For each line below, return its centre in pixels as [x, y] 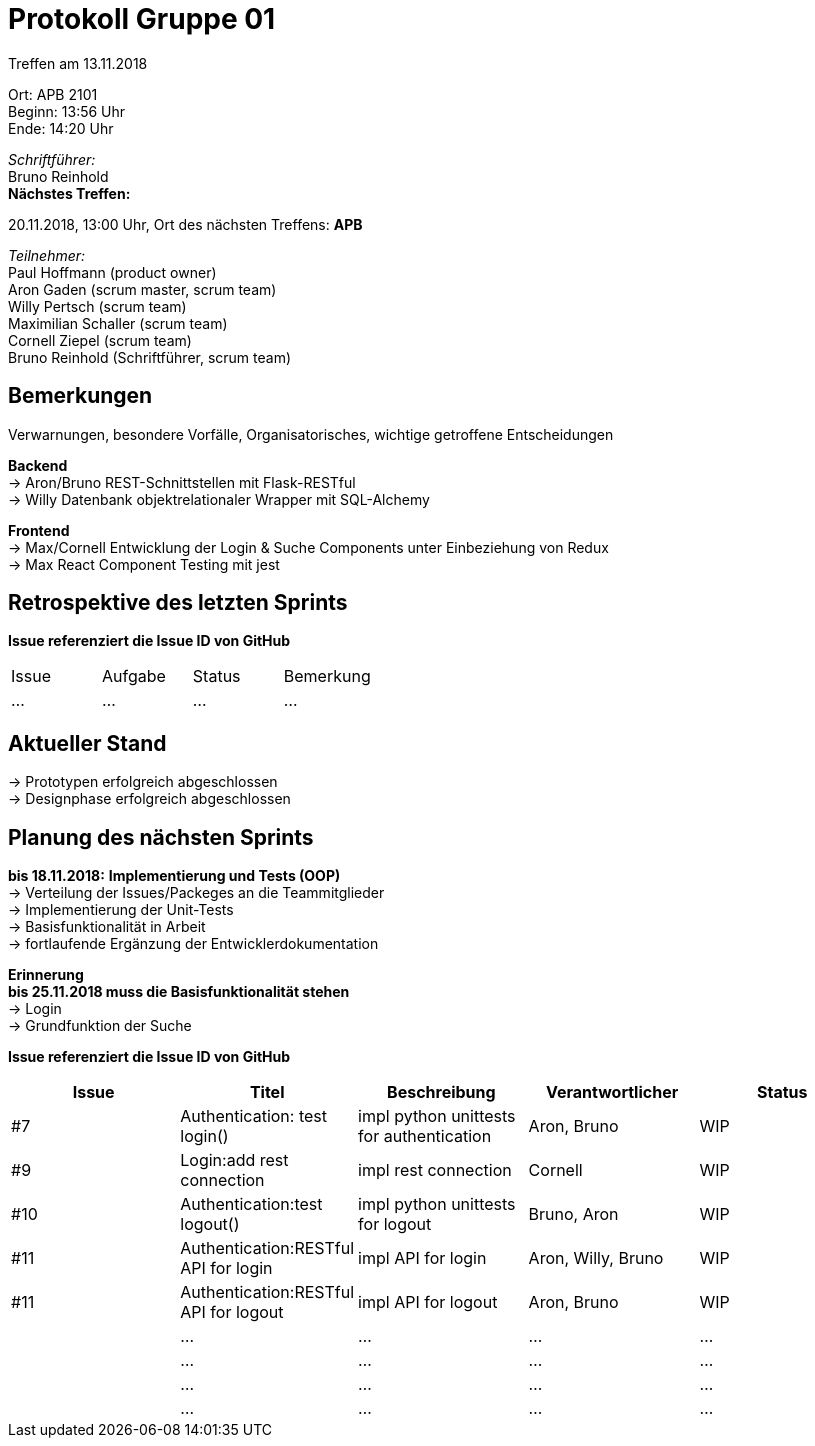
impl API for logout [428, 1302]
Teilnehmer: [47, 255]
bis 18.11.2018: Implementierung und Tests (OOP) [174, 876]
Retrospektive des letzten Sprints [178, 603]
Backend [38, 465]
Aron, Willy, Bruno [596, 1258]
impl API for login [422, 1258]
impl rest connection [435, 1170]
